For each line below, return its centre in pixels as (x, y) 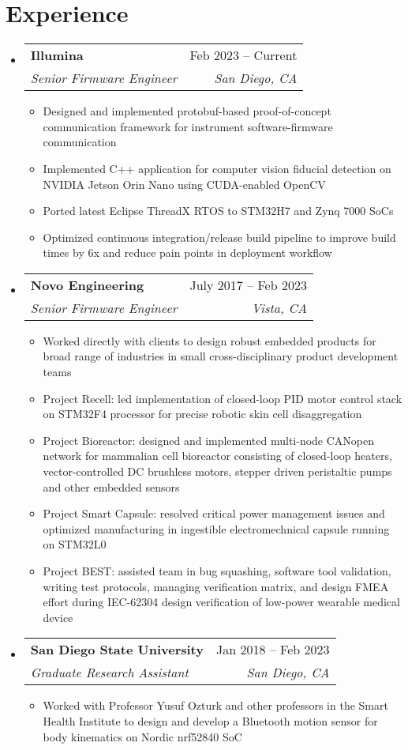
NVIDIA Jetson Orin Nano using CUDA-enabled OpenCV (184, 184)
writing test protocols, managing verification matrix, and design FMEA (216, 586)
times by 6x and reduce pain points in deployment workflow (187, 253)
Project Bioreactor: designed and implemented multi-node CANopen (209, 440)
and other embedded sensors (111, 486)
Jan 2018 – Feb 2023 (273, 650)
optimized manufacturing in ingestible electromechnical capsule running (216, 528)
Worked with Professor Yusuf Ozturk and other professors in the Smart (215, 705)
